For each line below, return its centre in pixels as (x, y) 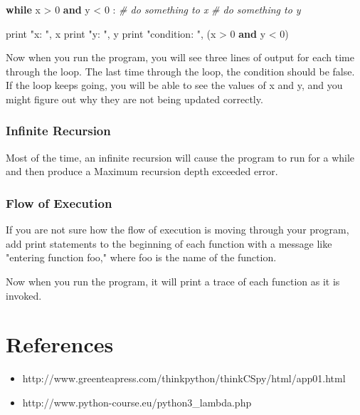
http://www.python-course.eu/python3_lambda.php (137, 402)
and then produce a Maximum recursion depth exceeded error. (142, 171)
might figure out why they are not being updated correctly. (134, 99)
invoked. (24, 295)
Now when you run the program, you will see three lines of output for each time (180, 57)
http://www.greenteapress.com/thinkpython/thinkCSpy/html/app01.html (184, 378)
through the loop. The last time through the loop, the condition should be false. (180, 71)
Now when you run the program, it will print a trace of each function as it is (173, 281)
